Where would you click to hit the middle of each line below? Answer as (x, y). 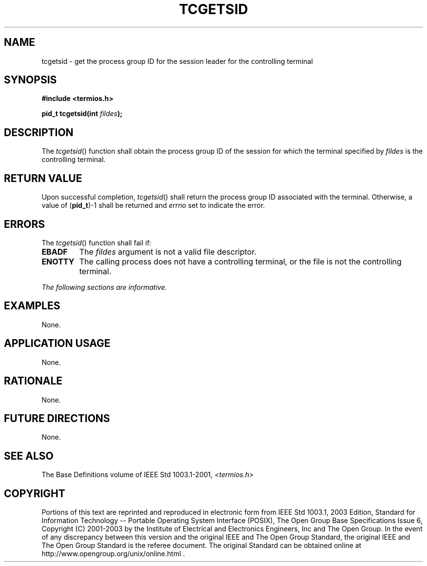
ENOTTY (58, 261)
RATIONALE (33, 381)
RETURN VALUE (43, 178)
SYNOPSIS (30, 80)
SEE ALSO (29, 456)
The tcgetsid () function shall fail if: (97, 243)
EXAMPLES (32, 306)
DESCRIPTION (39, 132)
